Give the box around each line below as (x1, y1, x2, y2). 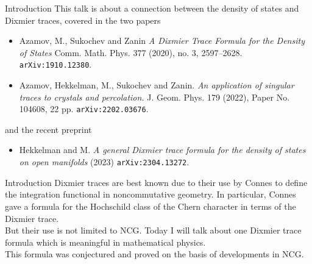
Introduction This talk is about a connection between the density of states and (5, 2, 299, 14)
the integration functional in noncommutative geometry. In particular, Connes (5, 188, 296, 201)
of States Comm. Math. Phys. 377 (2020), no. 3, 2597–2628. (19, 46, 243, 59)
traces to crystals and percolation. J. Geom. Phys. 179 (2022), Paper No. (19, 90, 290, 103)
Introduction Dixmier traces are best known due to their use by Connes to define (5, 176, 308, 188)
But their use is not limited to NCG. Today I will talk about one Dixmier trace (5, 224, 302, 237)
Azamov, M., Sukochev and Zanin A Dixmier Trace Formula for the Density (19, 34, 305, 47)
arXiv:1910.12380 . (19, 58, 92, 71)
